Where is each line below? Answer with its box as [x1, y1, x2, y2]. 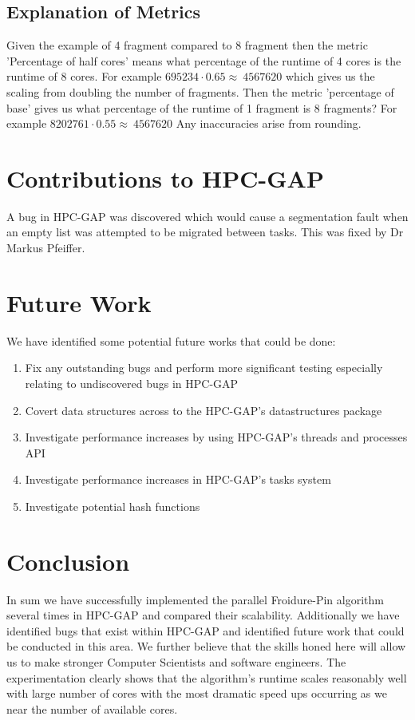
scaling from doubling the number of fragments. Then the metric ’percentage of [6, 83, 394, 100]
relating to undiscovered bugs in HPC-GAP [25, 374, 239, 391]
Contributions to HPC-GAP [6, 161, 324, 194]
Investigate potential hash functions [25, 497, 200, 514]
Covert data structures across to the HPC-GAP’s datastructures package [25, 402, 382, 418]
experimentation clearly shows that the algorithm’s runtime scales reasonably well [6, 669, 407, 686]
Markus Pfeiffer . [6, 239, 85, 256]
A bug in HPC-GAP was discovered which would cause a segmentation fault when [6, 208, 409, 224]
